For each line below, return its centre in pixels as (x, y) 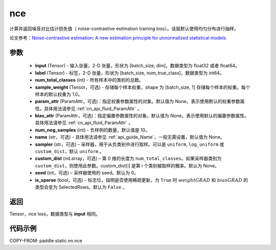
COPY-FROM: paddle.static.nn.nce (46, 240)
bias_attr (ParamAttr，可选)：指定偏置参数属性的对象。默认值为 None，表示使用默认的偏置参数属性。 (142, 116)
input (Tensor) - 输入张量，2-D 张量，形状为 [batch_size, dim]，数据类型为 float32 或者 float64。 (137, 66)
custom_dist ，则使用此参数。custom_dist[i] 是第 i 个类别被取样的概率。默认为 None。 (127, 165)
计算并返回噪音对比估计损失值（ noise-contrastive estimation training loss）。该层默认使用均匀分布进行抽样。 (124, 29)
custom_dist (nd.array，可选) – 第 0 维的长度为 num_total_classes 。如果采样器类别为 (128, 159)
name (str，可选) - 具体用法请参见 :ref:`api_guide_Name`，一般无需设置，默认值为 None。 (130, 137)
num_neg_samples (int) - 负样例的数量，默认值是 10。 (93, 130)
